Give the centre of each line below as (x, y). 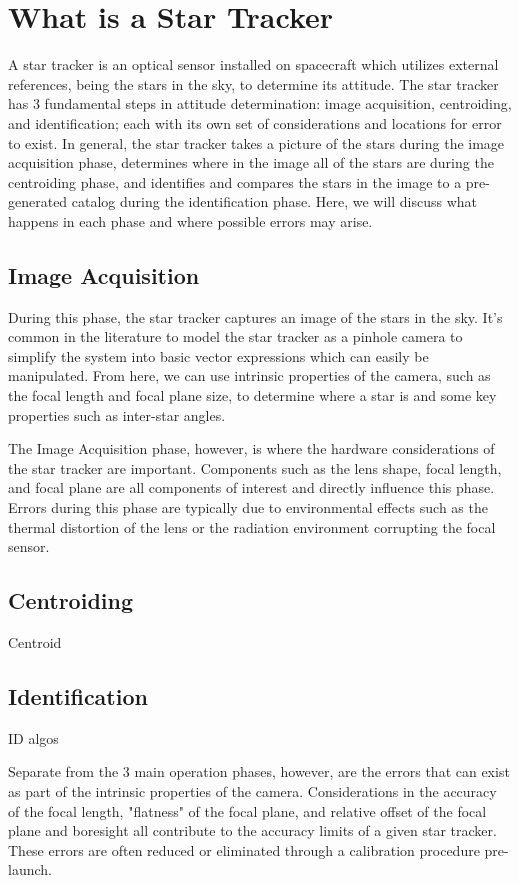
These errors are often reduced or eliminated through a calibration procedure (244, 849)
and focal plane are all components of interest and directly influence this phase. (251, 487)
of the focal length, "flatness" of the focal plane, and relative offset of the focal (247, 810)
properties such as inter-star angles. (117, 414)
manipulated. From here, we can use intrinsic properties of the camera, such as (249, 375)
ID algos (33, 737)
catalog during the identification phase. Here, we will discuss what (274, 201)
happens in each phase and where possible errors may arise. (190, 220)
